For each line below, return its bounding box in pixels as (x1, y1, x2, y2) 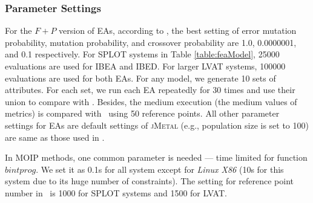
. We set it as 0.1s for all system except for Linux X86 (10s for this (36, 163, 284, 175)
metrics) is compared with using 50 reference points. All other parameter (5, 107, 280, 120)
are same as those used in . (5, 130, 105, 143)
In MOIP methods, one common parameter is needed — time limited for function (5, 151, 308, 164)
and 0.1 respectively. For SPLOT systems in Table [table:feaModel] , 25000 (5, 48, 280, 60)
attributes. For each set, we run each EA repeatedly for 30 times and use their (5, 83, 295, 96)
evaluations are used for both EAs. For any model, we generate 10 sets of (5, 71, 276, 84)
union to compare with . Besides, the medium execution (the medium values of (5, 95, 297, 108)
